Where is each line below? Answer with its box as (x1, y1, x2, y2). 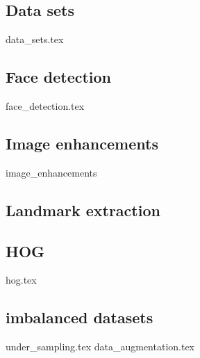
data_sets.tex (6, 32, 64, 47)
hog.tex (6, 272, 37, 287)
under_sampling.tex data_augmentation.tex (6, 339, 195, 354)
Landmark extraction (6, 199, 160, 220)
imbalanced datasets (6, 307, 153, 328)
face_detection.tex (6, 99, 85, 113)
